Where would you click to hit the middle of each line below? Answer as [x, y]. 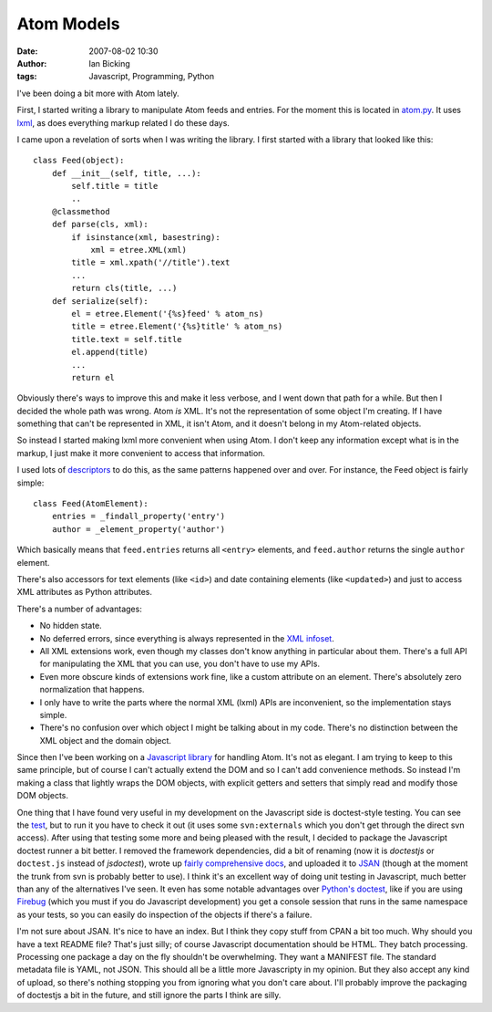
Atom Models [68, 24]
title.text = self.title [127, 339]
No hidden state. [71, 626]
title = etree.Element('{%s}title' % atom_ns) [177, 327]
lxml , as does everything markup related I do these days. [123, 122]
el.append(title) [110, 352]
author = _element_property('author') [138, 529]
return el [93, 377]
